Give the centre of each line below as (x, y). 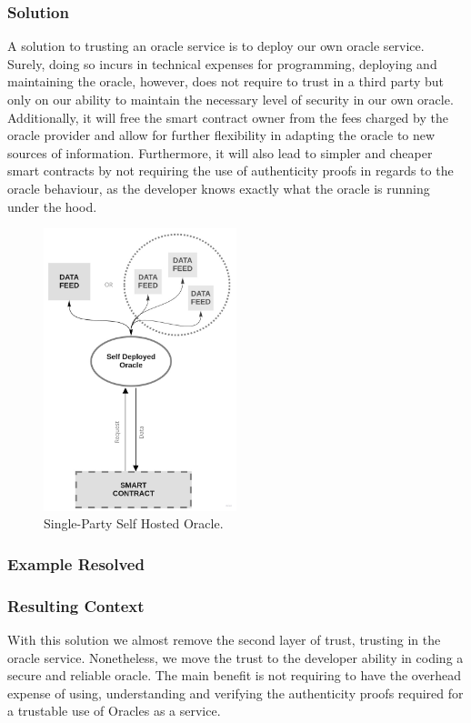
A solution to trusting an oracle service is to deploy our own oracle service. (216, 46)
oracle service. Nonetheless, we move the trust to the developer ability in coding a (235, 657)
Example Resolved (76, 563)
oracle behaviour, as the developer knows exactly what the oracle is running (219, 188)
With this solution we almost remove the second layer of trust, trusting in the (224, 639)
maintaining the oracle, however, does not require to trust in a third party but (225, 81)
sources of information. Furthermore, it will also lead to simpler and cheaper (220, 152)
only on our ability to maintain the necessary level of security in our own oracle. (230, 99)
